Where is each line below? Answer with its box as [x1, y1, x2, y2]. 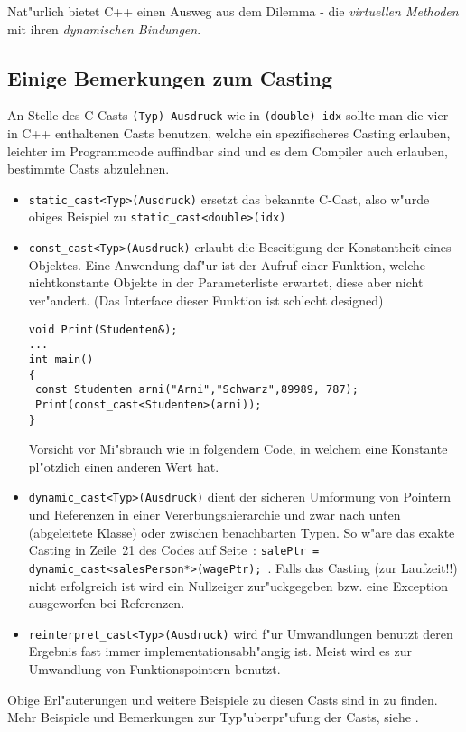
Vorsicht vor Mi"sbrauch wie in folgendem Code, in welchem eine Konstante [28, 439, 448, 458]
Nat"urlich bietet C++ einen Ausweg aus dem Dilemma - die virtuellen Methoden [7, 2, 459, 20]
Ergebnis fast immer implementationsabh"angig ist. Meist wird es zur [28, 642, 412, 661]
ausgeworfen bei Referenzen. [28, 594, 185, 613]
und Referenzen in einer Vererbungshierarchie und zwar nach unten [28, 505, 401, 524]
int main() [28, 352, 94, 366]
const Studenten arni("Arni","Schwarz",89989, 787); [34, 383, 359, 397]
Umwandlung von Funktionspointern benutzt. [28, 659, 281, 678]
